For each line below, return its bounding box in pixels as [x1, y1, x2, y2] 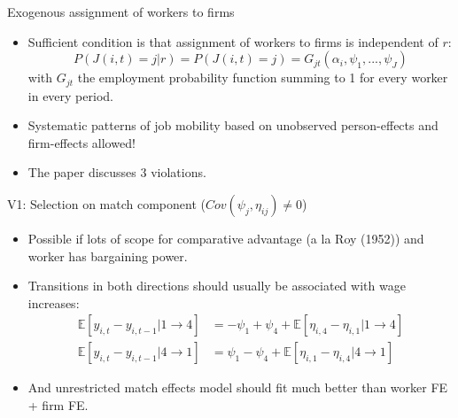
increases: [27, 293, 80, 312]
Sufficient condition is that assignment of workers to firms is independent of [27, 32, 439, 50]
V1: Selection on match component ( [7, 195, 206, 213]
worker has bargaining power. [27, 246, 188, 265]
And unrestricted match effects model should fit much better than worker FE [27, 378, 448, 397]
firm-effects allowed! [27, 133, 136, 151]
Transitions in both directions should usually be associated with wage [27, 276, 406, 295]
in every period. [27, 86, 113, 104]
